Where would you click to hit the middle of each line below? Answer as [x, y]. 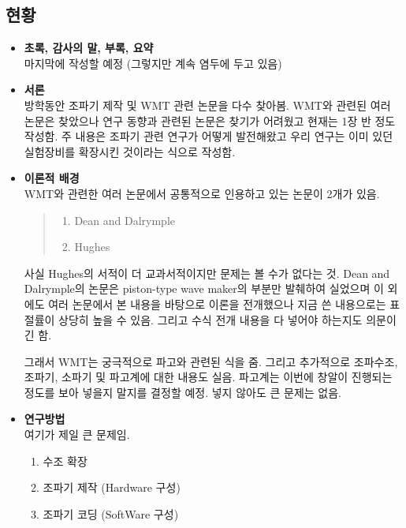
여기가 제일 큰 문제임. [77, 434]
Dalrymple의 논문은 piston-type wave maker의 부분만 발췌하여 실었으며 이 [204, 288]
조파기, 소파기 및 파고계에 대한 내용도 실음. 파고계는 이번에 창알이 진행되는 [208, 377]
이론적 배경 [52, 178]
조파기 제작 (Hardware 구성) [112, 487]
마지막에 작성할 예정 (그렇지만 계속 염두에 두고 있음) [153, 63]
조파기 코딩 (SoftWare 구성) [111, 513]
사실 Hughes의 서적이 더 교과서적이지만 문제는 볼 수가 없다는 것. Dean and [207, 273]
